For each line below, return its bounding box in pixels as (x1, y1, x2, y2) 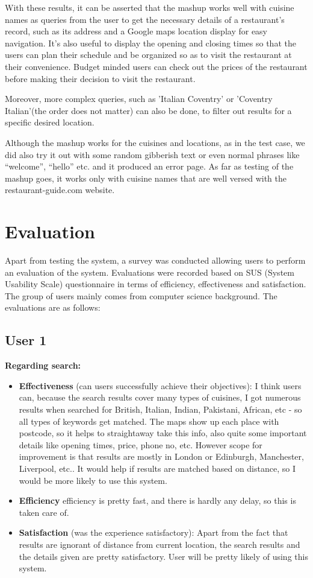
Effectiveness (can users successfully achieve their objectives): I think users (19, 379, 302, 392)
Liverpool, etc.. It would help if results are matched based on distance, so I (19, 462, 296, 474)
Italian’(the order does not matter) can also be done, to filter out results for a (5, 104, 292, 116)
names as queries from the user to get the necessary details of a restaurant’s (5, 13, 285, 25)
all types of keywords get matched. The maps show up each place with (19, 414, 279, 427)
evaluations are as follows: (5, 301, 101, 314)
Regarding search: (5, 359, 81, 372)
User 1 (5, 331, 47, 349)
